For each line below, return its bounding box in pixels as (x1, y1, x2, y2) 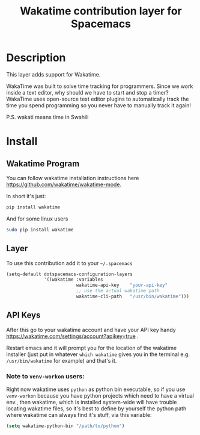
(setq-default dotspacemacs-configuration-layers (6, 271, 133, 277)
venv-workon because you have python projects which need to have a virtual (6, 392, 194, 399)
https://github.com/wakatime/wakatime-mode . (6, 181, 122, 188)
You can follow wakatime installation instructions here (6, 174, 139, 181)
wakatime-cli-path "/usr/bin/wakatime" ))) (76, 293, 189, 299)
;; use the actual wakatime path (76, 288, 160, 294)
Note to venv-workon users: (6, 372, 85, 380)
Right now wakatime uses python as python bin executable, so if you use (6, 386, 186, 393)
